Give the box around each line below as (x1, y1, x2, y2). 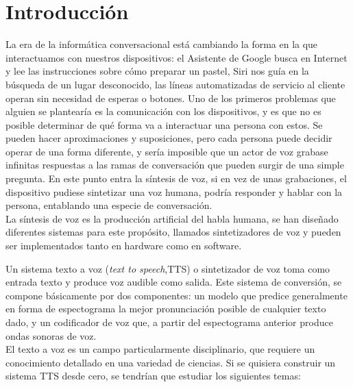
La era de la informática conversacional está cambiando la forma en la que (5, 37, 318, 51)
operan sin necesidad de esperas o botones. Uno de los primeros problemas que (5, 90, 336, 105)
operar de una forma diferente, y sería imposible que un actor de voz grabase (5, 144, 328, 158)
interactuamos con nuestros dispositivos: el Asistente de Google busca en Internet (5, 50, 348, 64)
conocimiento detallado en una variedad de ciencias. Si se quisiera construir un (5, 355, 336, 369)
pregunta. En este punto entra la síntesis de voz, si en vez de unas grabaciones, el (5, 171, 347, 186)
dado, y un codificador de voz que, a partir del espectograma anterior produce (5, 315, 333, 329)
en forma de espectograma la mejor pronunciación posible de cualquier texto (5, 301, 326, 316)
